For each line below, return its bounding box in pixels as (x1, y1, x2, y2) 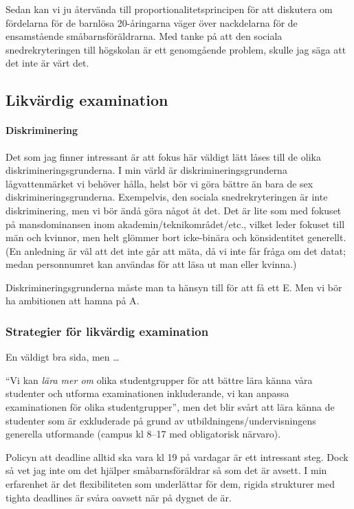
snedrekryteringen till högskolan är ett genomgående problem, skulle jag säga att (5, 42, 346, 56)
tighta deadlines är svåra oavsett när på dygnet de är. (5, 490, 232, 504)
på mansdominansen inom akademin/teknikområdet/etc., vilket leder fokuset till (5, 216, 345, 231)
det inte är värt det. (5, 56, 89, 70)
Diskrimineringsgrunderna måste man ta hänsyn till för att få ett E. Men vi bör (5, 280, 342, 294)
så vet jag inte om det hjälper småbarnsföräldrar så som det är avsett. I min (5, 463, 327, 477)
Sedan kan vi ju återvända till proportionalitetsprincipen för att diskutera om (5, 2, 333, 16)
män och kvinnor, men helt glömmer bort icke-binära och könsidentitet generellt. (5, 230, 346, 245)
